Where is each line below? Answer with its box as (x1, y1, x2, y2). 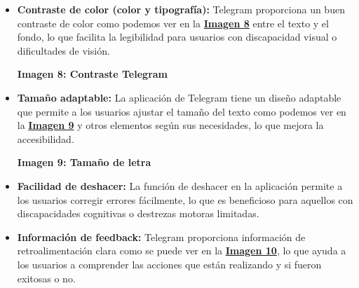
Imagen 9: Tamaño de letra (17, 155, 151, 170)
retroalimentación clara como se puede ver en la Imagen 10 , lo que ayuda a (17, 243, 346, 258)
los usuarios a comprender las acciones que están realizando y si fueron (17, 256, 322, 271)
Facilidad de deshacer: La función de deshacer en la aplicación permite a (17, 178, 343, 193)
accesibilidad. (17, 131, 74, 146)
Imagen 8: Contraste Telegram (17, 67, 168, 81)
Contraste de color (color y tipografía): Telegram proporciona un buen (17, 2, 345, 16)
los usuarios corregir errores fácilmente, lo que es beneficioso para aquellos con (17, 192, 353, 207)
